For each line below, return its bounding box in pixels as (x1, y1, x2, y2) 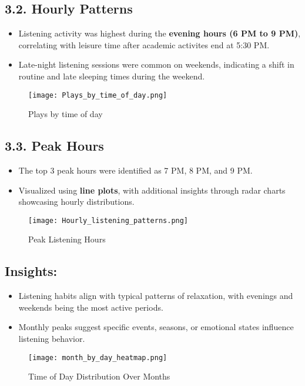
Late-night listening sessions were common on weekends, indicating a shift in (18, 58, 294, 71)
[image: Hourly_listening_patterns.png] (28, 216, 189, 225)
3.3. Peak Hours (5, 137, 104, 155)
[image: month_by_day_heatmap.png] (28, 353, 167, 362)
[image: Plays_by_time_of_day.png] (28, 91, 167, 99)
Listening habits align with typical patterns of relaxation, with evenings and (18, 289, 293, 302)
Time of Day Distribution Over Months (28, 370, 170, 382)
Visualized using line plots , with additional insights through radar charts (18, 184, 286, 196)
